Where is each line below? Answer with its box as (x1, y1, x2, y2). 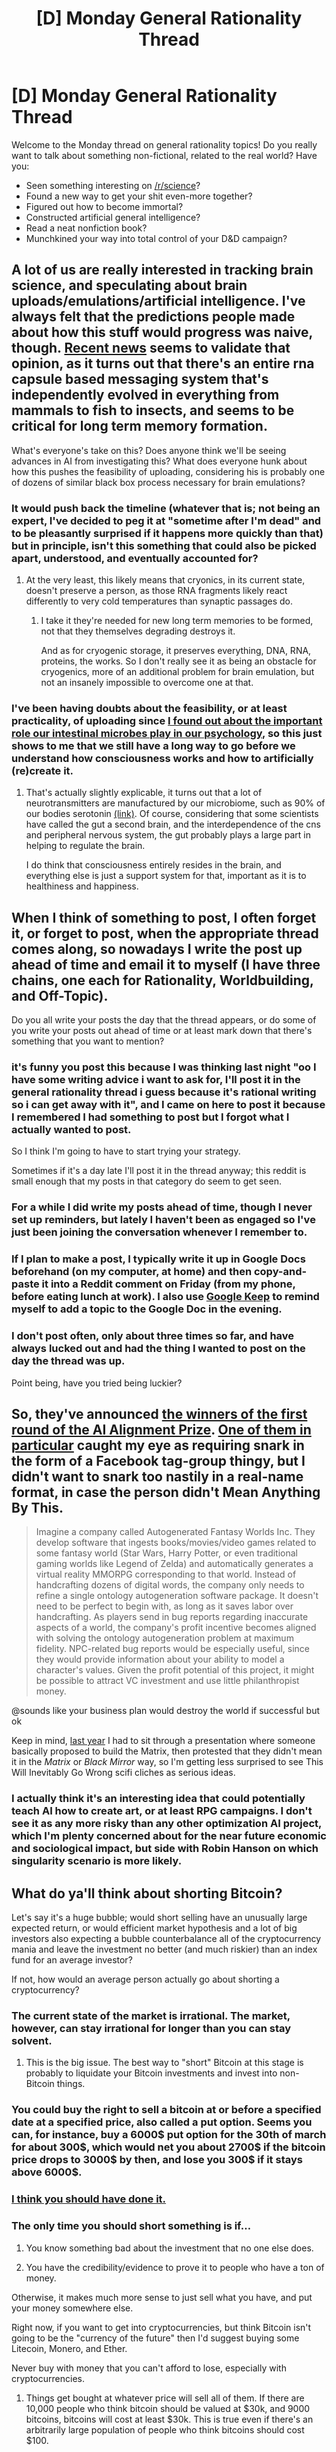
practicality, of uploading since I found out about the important (11, 713, 323, 727)
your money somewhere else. (11, 2302, 134, 2314)
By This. (11, 1499, 64, 1516)
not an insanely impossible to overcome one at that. (40, 677, 254, 689)
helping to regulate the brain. (25, 840, 146, 852)
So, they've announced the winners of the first (11, 1405, 308, 1422)
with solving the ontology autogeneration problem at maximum (35, 1632, 294, 1644)
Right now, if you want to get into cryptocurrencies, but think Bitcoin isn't (11, 2321, 312, 2333)
